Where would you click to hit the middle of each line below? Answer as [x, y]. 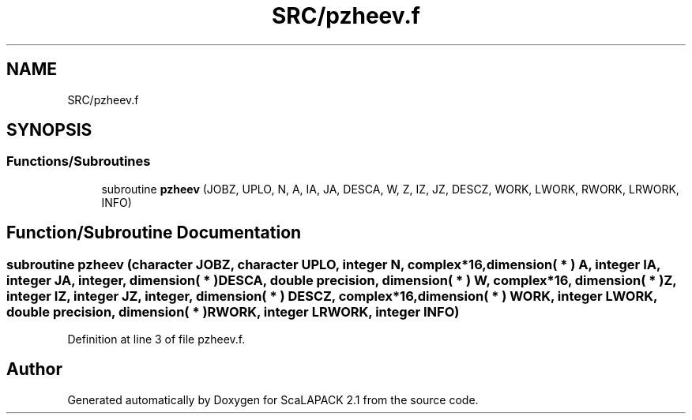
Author [34, 369]
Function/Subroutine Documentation [154, 233]
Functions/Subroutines [79, 161]
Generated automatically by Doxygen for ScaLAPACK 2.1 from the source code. [273, 399]
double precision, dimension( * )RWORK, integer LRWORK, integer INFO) [233, 311]
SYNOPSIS [49, 130]
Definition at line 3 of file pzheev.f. [156, 339]
